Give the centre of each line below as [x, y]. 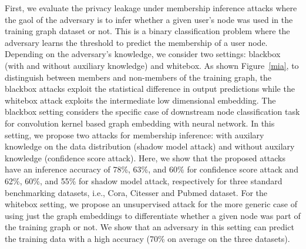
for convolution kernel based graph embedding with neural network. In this [140, 123]
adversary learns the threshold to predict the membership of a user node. [136, 42]
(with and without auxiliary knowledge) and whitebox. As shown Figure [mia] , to [152, 65]
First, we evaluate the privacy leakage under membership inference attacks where [151, 8]
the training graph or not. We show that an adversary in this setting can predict [149, 227]
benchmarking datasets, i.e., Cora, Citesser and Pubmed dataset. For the [136, 192]
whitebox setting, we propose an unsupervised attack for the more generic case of [151, 204]
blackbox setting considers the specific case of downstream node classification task [152, 112]
